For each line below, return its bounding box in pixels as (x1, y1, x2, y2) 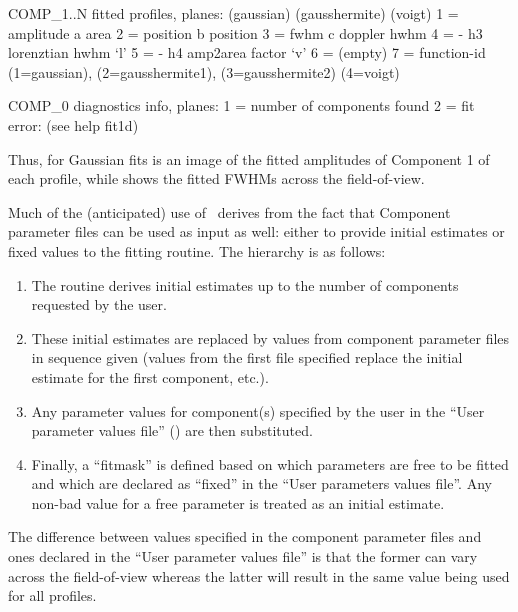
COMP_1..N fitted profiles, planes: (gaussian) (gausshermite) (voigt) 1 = (8, 3, 459, 23)
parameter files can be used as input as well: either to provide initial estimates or (8, 221, 505, 242)
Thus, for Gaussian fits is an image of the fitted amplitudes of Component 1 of (8, 148, 490, 169)
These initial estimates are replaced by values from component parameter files (31, 327, 510, 348)
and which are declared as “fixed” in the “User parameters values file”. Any (31, 473, 492, 494)
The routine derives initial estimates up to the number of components (31, 274, 459, 295)
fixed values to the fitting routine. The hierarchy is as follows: (8, 240, 386, 261)
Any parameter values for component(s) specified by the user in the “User (31, 400, 485, 421)
